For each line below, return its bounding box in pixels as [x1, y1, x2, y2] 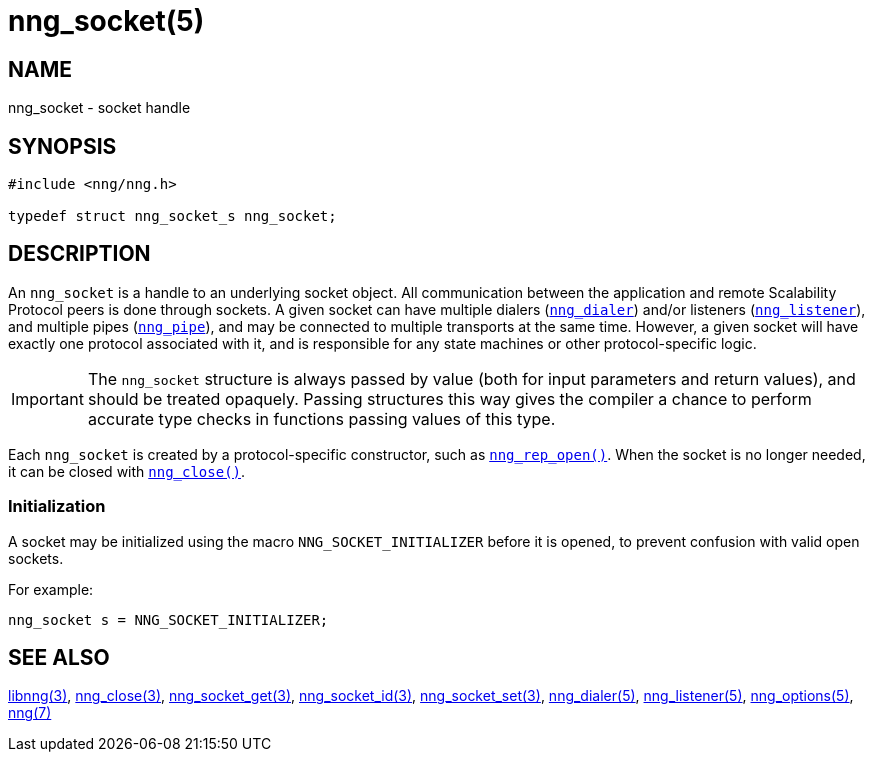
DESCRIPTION [8, 241, 151, 267]
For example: [8, 580, 94, 598]
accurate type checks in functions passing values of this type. [87, 408, 556, 429]
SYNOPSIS [8, 133, 117, 159]
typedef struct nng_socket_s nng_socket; [8, 208, 337, 225]
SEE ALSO [8, 645, 110, 671]
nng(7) [8, 704, 52, 722]
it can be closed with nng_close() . [8, 462, 246, 480]
